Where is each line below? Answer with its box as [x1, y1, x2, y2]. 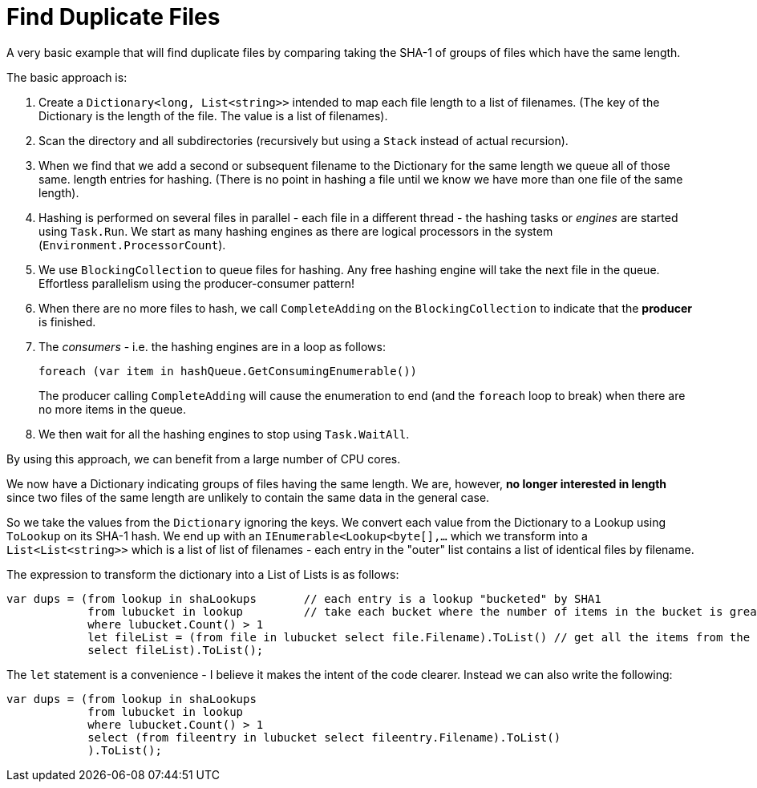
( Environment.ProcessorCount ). [38, 237, 226, 252]
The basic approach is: [6, 70, 128, 84]
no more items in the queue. [38, 402, 187, 416]
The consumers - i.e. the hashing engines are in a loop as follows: [38, 339, 387, 354]
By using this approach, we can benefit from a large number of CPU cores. [6, 451, 401, 466]
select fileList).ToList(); [87, 643, 264, 657]
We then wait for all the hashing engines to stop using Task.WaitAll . [38, 426, 410, 441]
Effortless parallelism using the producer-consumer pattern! [38, 276, 355, 290]
